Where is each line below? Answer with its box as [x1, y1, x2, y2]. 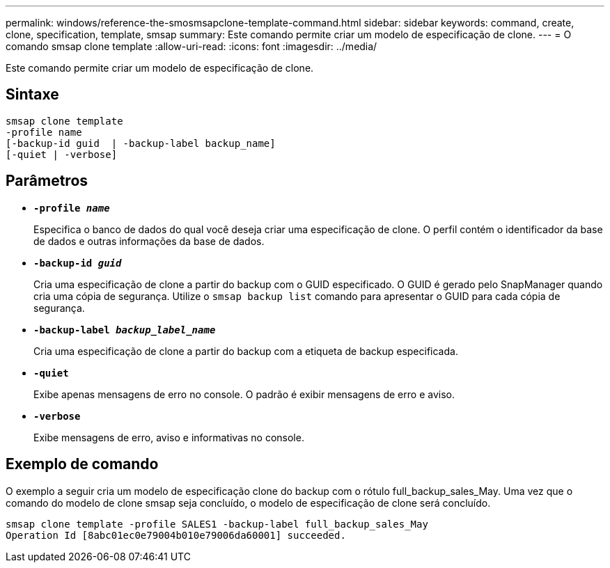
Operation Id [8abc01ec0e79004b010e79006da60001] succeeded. [6, 529, 346, 541]
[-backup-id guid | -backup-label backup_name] [6, 137, 276, 149]
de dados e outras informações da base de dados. [33, 235, 265, 247]
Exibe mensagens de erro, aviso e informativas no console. [33, 431, 304, 443]
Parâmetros [6, 172, 88, 190]
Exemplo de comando [6, 455, 159, 473]
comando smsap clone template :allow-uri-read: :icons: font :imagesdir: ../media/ [6, 40, 377, 52]
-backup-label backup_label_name [33, 324, 216, 336]
